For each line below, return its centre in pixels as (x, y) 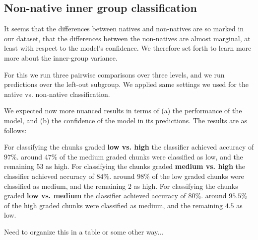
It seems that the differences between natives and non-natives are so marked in (124, 29)
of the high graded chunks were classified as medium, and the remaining (114, 205)
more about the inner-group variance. (61, 57)
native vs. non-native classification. (57, 94)
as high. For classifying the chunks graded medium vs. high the (145, 166)
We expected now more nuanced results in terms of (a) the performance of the (123, 111)
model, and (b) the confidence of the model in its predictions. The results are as (126, 120)
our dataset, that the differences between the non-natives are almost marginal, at (127, 38)
